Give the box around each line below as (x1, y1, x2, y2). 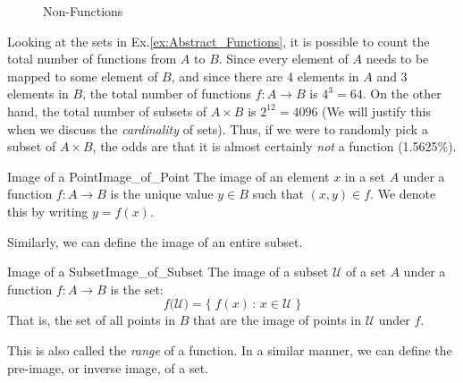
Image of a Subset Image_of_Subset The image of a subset (7, 262, 329, 281)
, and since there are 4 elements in (171, 66, 359, 85)
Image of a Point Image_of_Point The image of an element (7, 166, 330, 185)
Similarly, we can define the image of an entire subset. (7, 232, 303, 251)
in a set (344, 166, 385, 185)
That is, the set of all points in (7, 311, 176, 329)
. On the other (362, 84, 442, 103)
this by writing (7, 201, 88, 220)
